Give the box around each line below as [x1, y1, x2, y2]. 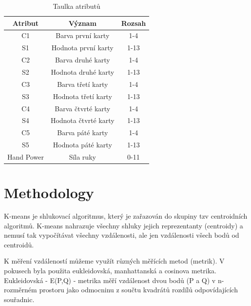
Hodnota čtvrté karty [50, 115, 115, 125]
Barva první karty [56, 30, 110, 41]
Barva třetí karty [57, 79, 108, 89]
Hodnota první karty [51, 42, 114, 53]
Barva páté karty [57, 127, 108, 138]
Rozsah [121, 18, 146, 28]
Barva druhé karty [55, 55, 110, 65]
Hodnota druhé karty [51, 66, 115, 77]
